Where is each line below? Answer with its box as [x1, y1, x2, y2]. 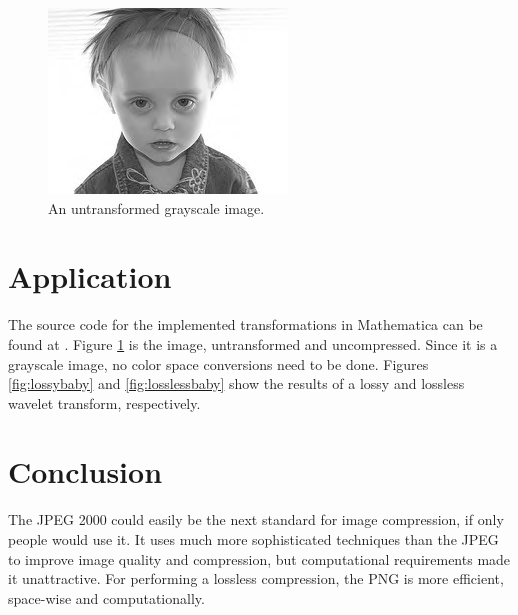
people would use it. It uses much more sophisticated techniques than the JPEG [8, 529, 499, 549]
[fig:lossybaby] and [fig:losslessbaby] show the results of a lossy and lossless [8, 373, 465, 394]
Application [8, 256, 172, 297]
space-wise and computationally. [8, 587, 205, 608]
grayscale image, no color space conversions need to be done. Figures [8, 353, 429, 374]
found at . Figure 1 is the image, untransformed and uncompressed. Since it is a [8, 333, 498, 354]
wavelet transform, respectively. [8, 392, 201, 413]
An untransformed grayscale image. [48, 197, 265, 218]
